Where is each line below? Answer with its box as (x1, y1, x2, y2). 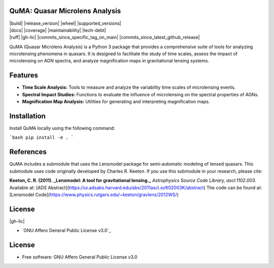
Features (9, 71, 38, 80)
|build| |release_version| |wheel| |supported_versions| (9, 20, 121, 26)
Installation (9, 111, 46, 120)
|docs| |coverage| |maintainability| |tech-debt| (9, 27, 106, 33)
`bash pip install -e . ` (9, 135, 74, 140)
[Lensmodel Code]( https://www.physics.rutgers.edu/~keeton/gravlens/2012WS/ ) (9, 192, 179, 198)
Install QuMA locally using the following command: (9, 125, 115, 131)
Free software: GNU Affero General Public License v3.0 (22, 254, 138, 260)
